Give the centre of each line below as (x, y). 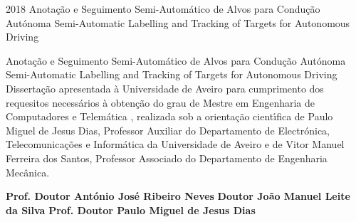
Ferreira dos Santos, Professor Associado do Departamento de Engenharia (167, 158)
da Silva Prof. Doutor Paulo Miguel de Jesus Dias (131, 210)
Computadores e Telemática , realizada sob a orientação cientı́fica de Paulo (169, 116)
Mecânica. (28, 172)
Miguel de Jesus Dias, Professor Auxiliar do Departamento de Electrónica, (168, 130)
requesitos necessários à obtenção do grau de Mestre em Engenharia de (161, 102)
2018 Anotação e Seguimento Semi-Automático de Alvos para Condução (163, 9)
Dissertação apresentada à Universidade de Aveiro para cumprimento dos (165, 88)
